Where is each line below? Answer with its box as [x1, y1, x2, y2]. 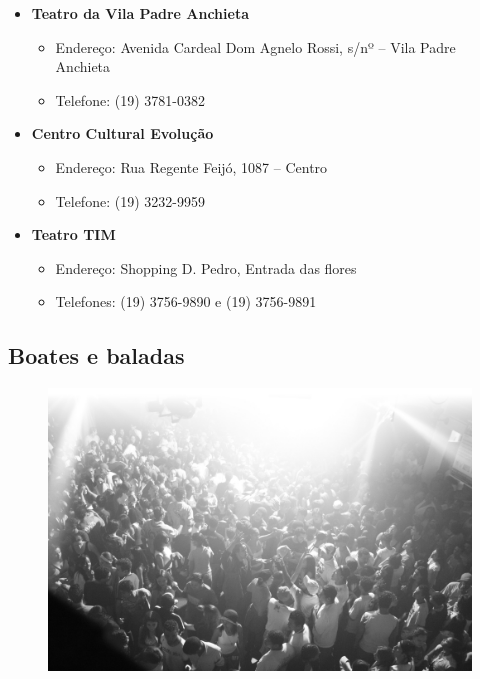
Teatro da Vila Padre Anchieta [31, 3, 249, 23]
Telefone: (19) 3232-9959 [55, 190, 205, 211]
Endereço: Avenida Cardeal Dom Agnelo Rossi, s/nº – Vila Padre [55, 36, 456, 57]
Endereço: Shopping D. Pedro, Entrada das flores [55, 257, 357, 278]
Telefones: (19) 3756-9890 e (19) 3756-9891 [55, 291, 317, 312]
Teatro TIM [31, 224, 116, 245]
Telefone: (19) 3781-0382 [55, 89, 205, 110]
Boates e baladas [8, 340, 185, 371]
